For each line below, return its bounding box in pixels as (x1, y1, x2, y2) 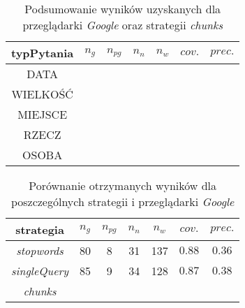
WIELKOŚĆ (11, 86, 73, 102)
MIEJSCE (17, 106, 68, 122)
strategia (15, 221, 64, 237)
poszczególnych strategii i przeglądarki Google (10, 193, 235, 210)
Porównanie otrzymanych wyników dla (29, 177, 217, 193)
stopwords (16, 242, 64, 258)
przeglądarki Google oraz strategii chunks (22, 17, 223, 33)
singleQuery (11, 263, 69, 279)
